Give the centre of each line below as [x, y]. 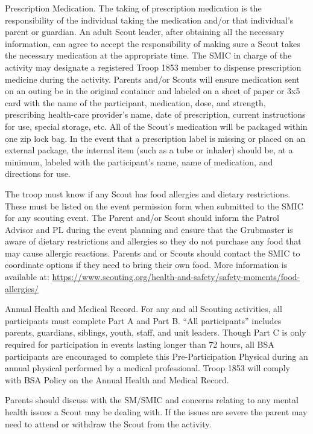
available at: [27, 277]
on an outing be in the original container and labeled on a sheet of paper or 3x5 [153, 91]
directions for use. [38, 174]
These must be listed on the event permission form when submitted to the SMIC [154, 206]
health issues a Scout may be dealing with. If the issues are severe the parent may [156, 412]
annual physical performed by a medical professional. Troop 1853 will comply [147, 368]
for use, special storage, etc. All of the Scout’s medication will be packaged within [156, 126]
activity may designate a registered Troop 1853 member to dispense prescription [153, 67]
